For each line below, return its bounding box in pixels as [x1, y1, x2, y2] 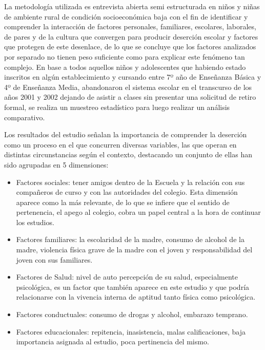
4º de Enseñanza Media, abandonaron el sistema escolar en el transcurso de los [4, 81, 252, 92]
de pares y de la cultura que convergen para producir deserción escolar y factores [4, 31, 258, 42]
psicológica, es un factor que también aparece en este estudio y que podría [16, 281, 250, 292]
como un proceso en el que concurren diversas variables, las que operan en [4, 139, 237, 150]
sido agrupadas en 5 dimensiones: [4, 159, 109, 170]
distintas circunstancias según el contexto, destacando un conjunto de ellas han [4, 149, 252, 160]
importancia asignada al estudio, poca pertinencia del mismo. [16, 336, 209, 347]
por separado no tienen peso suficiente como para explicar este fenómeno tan [4, 51, 245, 62]
